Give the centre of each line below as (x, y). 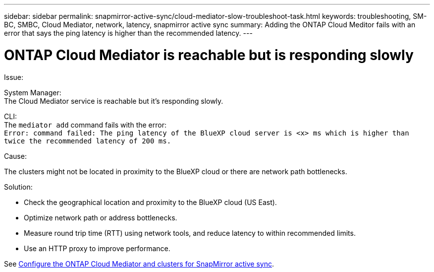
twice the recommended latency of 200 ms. (88, 141)
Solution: (18, 187)
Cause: (15, 156)
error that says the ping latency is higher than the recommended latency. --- (128, 33)
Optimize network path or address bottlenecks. (101, 217)
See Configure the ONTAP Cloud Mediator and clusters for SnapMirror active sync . (139, 264)
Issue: (14, 77)
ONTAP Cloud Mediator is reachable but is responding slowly (209, 55)
